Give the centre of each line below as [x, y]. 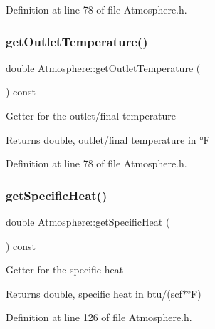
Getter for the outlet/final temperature [91, 115]
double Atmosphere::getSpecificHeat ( [88, 221]
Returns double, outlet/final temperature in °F [108, 139]
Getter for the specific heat [65, 270]
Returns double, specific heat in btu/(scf [94, 293]
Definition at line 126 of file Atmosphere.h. [99, 317]
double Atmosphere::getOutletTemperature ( [103, 67]
